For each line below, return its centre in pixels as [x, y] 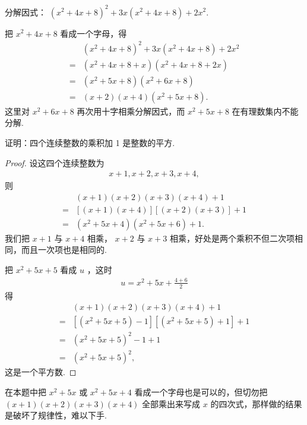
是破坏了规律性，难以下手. [56, 415]
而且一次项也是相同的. [64, 250]
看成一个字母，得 [94, 33]
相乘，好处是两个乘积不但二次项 [232, 238]
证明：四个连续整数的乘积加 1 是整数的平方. [90, 142]
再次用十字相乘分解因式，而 [131, 111]
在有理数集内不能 [265, 111]
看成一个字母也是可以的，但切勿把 [201, 392]
